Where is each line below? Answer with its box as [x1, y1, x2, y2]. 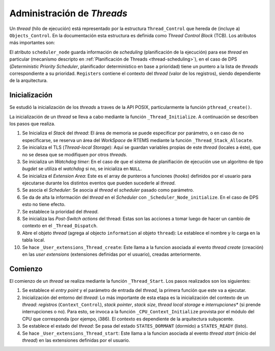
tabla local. [22, 237, 45, 243]
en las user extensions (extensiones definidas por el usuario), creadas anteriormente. [22, 251, 201, 257]
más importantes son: [9, 40, 56, 46]
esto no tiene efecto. [22, 201, 66, 207]
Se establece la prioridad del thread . [22, 208, 99, 214]
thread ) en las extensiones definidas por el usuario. [22, 337, 130, 343]
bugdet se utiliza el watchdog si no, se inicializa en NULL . [22, 166, 142, 172]
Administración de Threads [9, 8, 127, 19]
